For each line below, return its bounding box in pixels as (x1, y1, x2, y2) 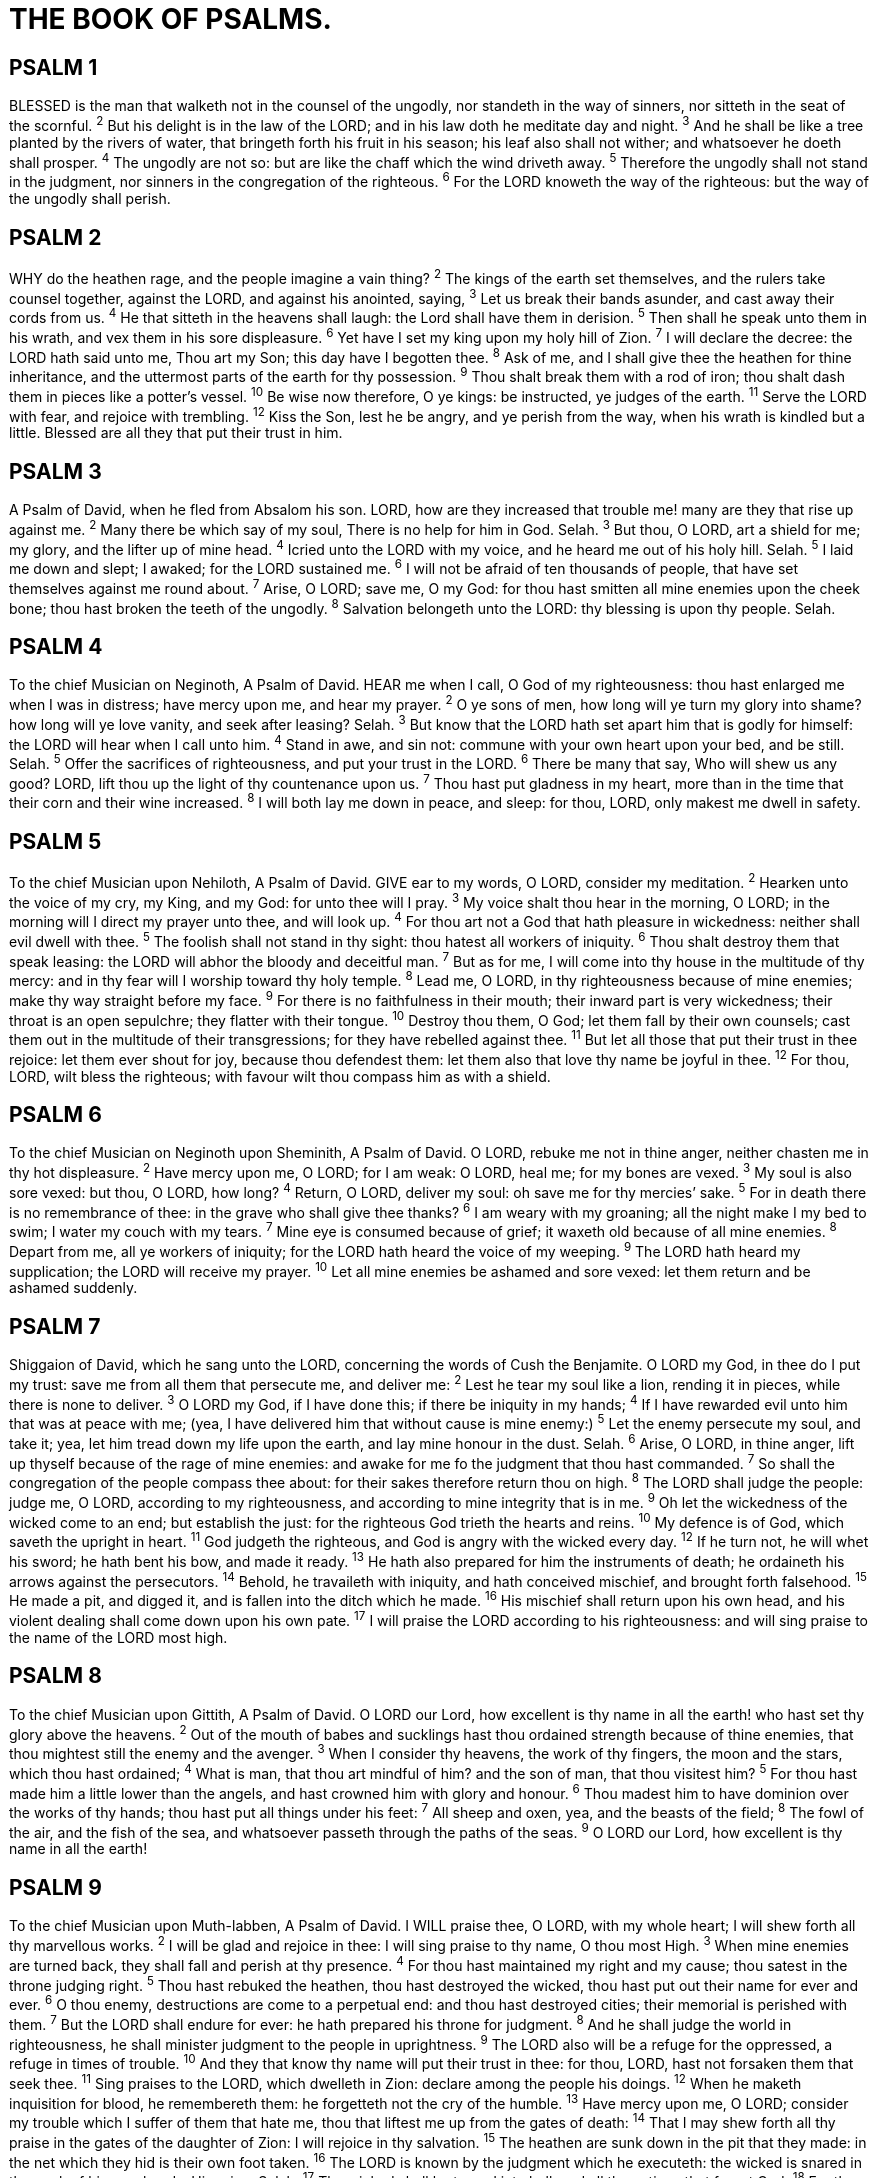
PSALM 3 (9, 458, 102, 484)
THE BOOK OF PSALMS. (9, 2, 332, 36)
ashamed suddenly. (9, 1279, 138, 1297)
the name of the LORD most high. (9, 1628, 228, 1646)
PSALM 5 (9, 828, 102, 854)
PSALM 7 (9, 1313, 101, 1339)
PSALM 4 (9, 633, 103, 659)
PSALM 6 (9, 1101, 102, 1127)
